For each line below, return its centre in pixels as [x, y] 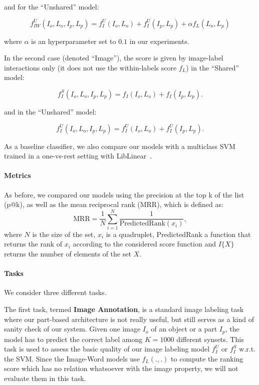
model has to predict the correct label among [73, 339]
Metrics [18, 175]
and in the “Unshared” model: [50, 111]
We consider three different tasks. [55, 292]
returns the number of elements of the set [68, 254]
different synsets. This [210, 339]
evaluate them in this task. [45, 378]
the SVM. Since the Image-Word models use [72, 358]
